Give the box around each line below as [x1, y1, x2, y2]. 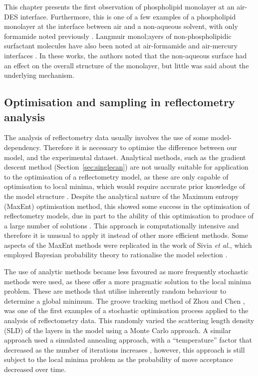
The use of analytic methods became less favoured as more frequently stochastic [4, 266, 249, 277]
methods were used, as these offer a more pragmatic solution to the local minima [4, 276, 252, 286]
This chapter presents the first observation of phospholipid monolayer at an [4, 1, 235, 11]
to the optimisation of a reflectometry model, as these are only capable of [4, 171, 229, 182]
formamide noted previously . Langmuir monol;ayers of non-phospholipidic [4, 30, 232, 41]
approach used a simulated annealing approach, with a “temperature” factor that [4, 335, 252, 345]
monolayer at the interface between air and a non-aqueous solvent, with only [4, 21, 238, 31]
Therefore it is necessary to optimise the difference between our [43, 142, 237, 152]
